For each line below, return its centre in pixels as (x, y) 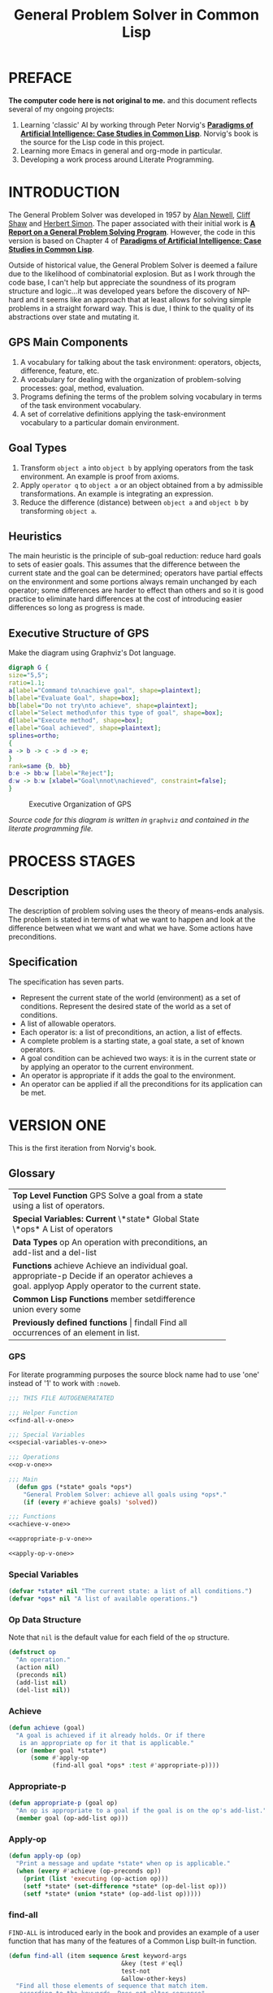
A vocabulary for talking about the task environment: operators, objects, (141, 362)
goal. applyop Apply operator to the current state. (107, 1286)
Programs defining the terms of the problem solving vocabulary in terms (141, 397)
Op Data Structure (45, 1619)
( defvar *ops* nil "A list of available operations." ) (103, 1599)
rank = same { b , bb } (39, 766)
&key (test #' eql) (152, 1963)
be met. (33, 1092)
